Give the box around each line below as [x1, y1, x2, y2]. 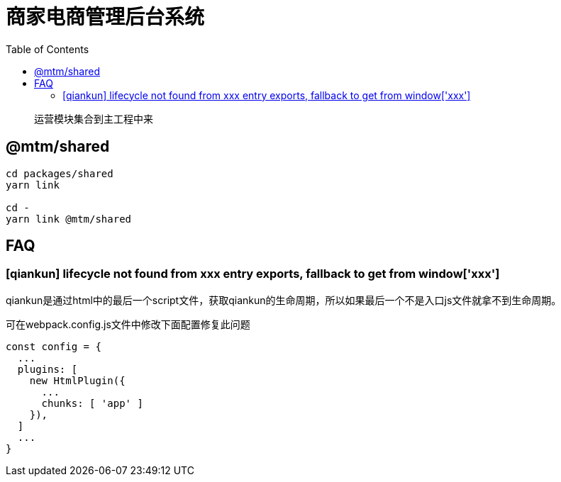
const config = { [6, 340, 101, 352]
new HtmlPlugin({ [29, 374, 126, 386]
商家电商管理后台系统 [6, 5, 205, 29]
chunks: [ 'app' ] [41, 397, 143, 409]
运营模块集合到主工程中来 [34, 112, 153, 125]
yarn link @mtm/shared [6, 213, 132, 225]
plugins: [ [17, 363, 78, 375]
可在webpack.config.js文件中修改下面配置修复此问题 [6, 318, 250, 330]
